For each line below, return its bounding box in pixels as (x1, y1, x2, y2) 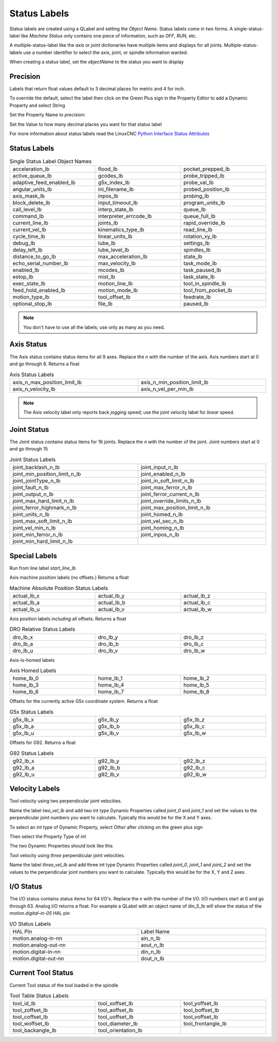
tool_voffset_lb (183, 1013, 219, 1020)
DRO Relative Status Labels (9, 626, 75, 633)
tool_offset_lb (98, 293, 131, 301)
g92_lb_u (12, 771, 35, 778)
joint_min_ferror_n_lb (12, 531, 63, 538)
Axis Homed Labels (9, 667, 56, 674)
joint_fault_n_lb (12, 484, 49, 491)
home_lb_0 (12, 675, 39, 682)
